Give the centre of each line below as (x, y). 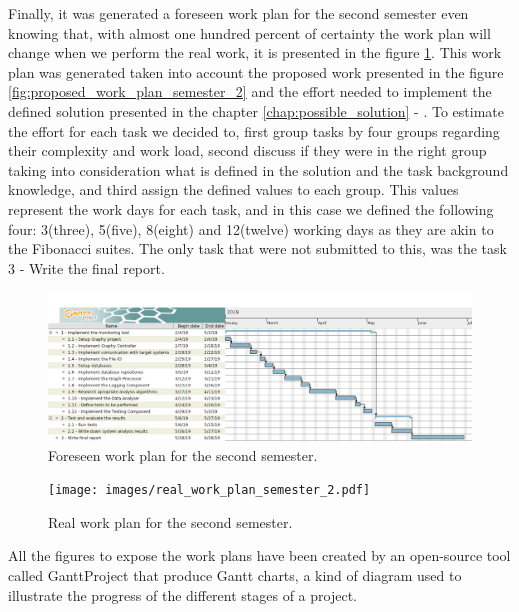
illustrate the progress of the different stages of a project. (183, 594)
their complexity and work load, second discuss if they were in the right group (247, 150)
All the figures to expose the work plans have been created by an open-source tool (259, 555)
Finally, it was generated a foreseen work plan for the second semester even (238, 13)
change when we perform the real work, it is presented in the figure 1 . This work (255, 52)
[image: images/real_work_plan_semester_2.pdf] (209, 490)
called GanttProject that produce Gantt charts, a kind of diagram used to (235, 574)
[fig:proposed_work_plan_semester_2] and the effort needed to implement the (250, 91)
